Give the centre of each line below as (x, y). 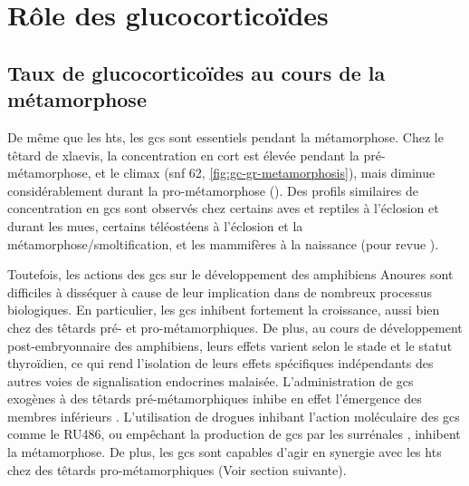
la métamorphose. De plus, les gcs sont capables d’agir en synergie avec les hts (225, 452)
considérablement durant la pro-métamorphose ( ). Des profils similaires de (213, 190)
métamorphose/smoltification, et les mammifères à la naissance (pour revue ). (223, 243)
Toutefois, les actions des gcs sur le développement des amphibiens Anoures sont (230, 274)
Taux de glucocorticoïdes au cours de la (196, 72)
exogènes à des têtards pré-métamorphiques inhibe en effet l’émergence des (215, 399)
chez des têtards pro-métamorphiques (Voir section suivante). (177, 469)
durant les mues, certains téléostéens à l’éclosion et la (155, 225)
